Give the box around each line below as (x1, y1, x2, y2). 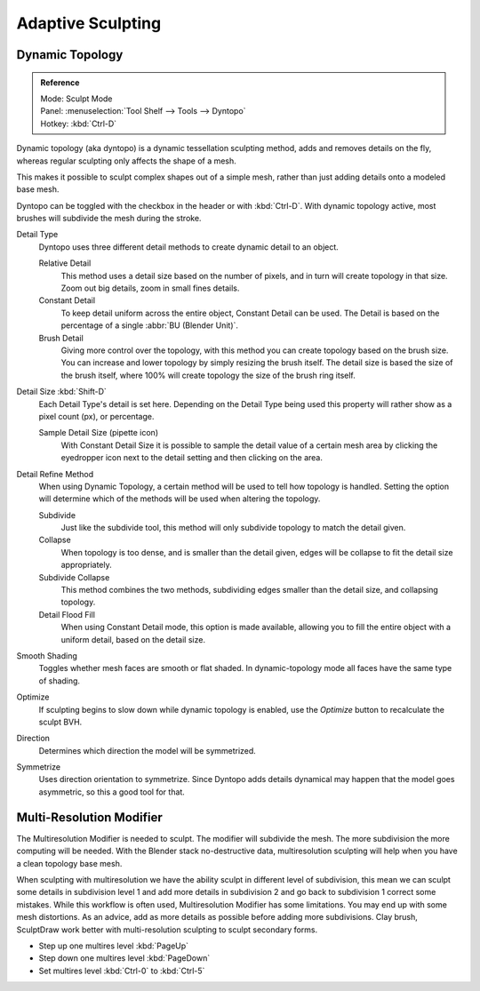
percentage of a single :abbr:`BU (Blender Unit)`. (60, 320, 239, 331)
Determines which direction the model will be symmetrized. (38, 745, 257, 755)
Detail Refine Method (16, 468, 94, 479)
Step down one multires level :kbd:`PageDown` (38, 953, 211, 963)
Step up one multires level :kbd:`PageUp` (38, 940, 189, 951)
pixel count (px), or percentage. (38, 411, 155, 421)
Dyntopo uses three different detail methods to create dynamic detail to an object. (38, 241, 340, 252)
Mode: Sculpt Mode (40, 93, 113, 104)
